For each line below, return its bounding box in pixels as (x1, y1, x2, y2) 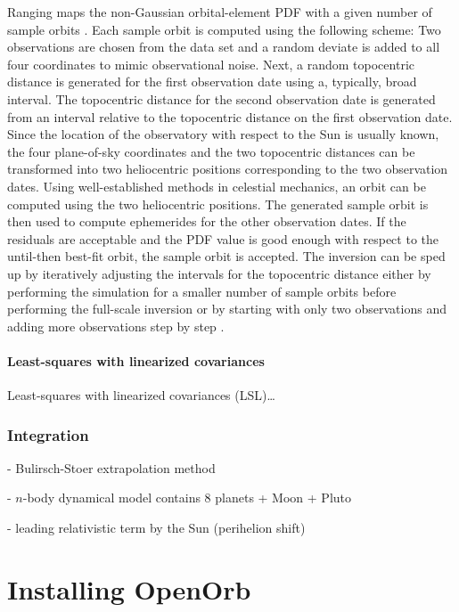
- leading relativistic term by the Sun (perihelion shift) (7, 518, 306, 537)
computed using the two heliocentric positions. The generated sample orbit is (7, 194, 429, 213)
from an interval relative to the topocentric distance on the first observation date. (7, 107, 453, 126)
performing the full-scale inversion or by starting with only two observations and (7, 299, 447, 318)
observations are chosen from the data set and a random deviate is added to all (7, 37, 440, 56)
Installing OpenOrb (7, 570, 251, 607)
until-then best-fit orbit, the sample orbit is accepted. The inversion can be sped (7, 247, 446, 265)
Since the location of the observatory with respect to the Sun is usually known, (7, 125, 439, 143)
